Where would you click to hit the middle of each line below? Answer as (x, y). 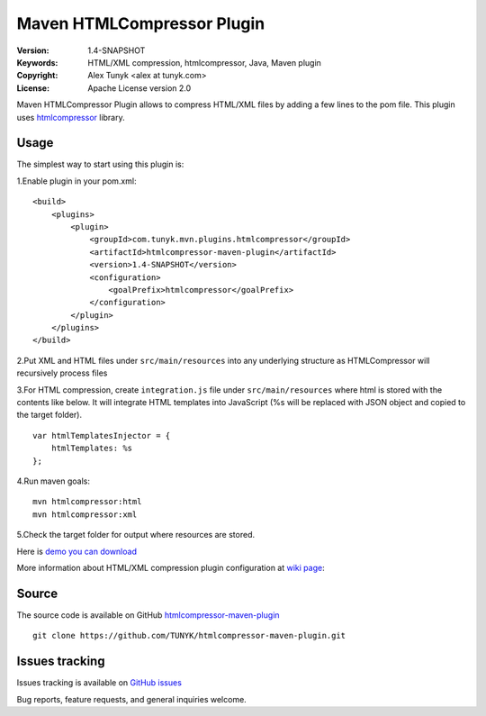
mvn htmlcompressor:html (87, 502)
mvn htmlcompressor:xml (85, 514)
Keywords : (37, 62)
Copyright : (37, 76)
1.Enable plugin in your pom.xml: (76, 181)
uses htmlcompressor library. (71, 117)
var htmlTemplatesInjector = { (102, 435)
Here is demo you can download (76, 551)
